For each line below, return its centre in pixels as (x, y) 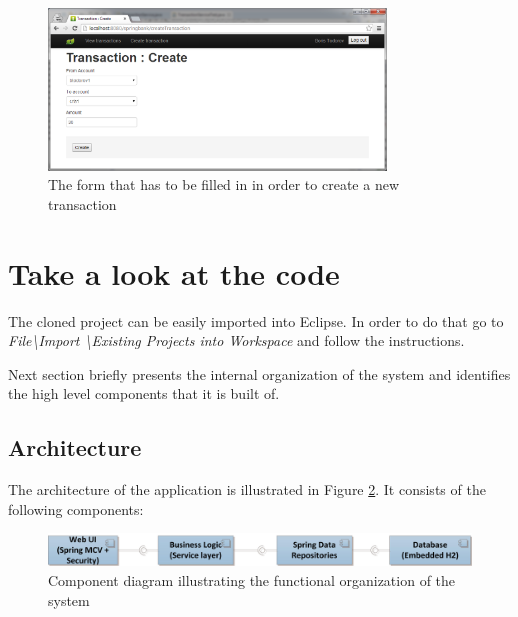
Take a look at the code (174, 272)
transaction (82, 203)
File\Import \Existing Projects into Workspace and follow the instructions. (236, 340)
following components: (76, 508)
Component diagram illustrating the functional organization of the (252, 580)
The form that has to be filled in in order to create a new (223, 184)
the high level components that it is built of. (144, 393)
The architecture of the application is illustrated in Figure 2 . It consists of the (247, 489)
